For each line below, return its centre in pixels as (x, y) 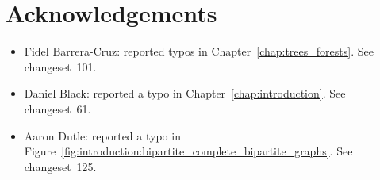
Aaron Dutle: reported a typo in (102, 135)
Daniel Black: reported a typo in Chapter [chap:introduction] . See (185, 93)
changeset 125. (60, 166)
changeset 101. (60, 66)
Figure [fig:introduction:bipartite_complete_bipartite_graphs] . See (188, 151)
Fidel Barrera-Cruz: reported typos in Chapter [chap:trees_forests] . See (199, 51)
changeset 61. (58, 108)
